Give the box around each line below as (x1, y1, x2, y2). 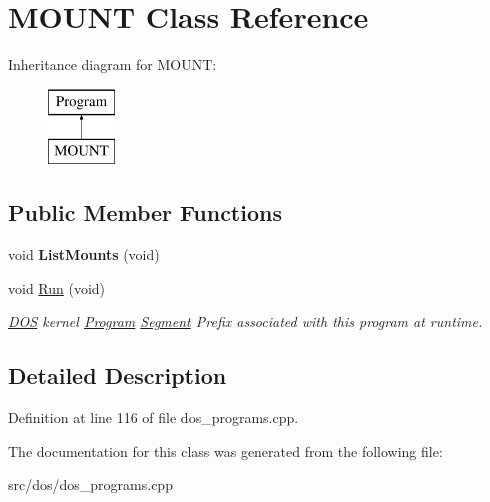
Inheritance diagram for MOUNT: (8, 54, 217, 75)
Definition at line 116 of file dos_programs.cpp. (8, 407, 299, 428)
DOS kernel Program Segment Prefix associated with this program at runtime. (8, 311, 483, 332)
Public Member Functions (8, 197, 282, 228)
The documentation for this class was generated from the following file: (8, 440, 443, 461)
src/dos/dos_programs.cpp (8, 474, 173, 495)
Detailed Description (8, 360, 227, 391)
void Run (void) (8, 277, 106, 298)
